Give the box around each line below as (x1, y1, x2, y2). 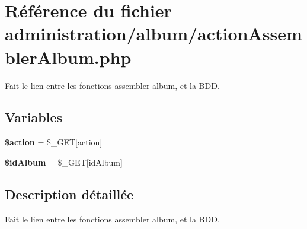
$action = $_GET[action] (5, 136, 103, 148)
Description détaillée (5, 185, 134, 203)
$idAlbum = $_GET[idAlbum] (5, 155, 123, 168)
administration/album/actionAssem (5, 21, 302, 46)
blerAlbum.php (5, 44, 132, 69)
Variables (5, 108, 63, 126)
